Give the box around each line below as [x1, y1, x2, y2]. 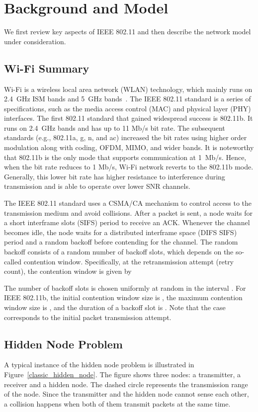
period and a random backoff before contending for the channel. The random [4, 237, 238, 247]
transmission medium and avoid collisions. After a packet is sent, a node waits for [4, 207, 253, 218]
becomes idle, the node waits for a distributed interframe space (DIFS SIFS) [4, 227, 237, 237]
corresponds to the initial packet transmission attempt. [4, 312, 172, 322]
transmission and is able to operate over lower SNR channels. [4, 181, 190, 191]
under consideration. [4, 36, 66, 46]
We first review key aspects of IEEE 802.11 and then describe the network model [4, 26, 251, 37]
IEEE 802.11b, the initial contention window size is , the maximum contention [4, 292, 243, 303]
